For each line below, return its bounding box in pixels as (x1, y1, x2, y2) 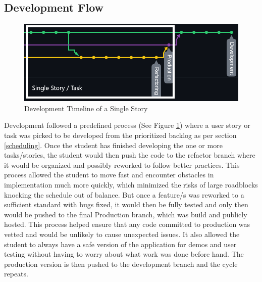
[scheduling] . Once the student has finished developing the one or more (4, 139, 223, 150)
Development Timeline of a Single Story (24, 103, 148, 113)
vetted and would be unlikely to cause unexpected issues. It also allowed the (4, 228, 240, 239)
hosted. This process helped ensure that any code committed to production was (4, 219, 250, 229)
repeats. (4, 268, 28, 279)
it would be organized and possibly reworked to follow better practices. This (4, 159, 240, 170)
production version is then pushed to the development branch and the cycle (4, 258, 238, 269)
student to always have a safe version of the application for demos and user (4, 239, 237, 249)
